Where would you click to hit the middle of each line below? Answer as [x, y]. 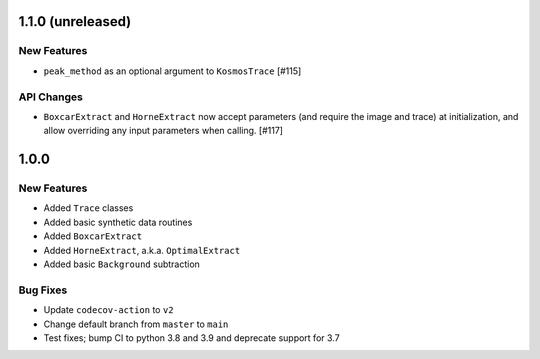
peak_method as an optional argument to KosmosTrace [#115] [172, 71]
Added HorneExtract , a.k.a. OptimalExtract [142, 250]
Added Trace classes [88, 208]
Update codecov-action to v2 [108, 310]
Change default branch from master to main [136, 324]
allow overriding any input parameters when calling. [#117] [163, 131]
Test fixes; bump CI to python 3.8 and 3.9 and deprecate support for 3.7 [191, 337]
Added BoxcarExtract [93, 236]
